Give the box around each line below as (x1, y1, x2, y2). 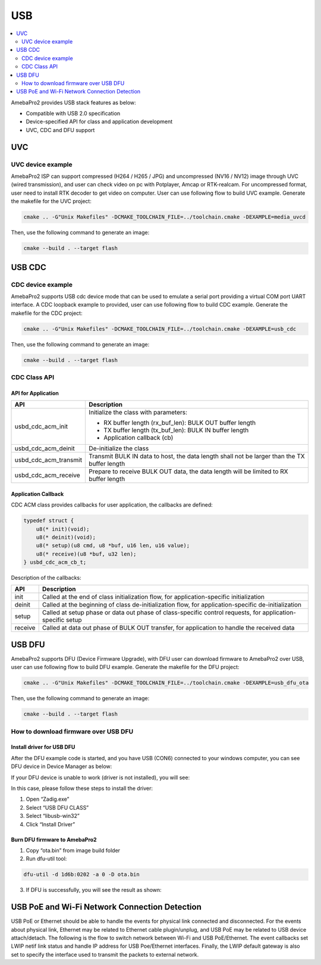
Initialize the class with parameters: (89, 408, 187, 417)
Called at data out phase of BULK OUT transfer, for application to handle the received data (42, 624, 295, 632)
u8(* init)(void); (36, 526, 90, 532)
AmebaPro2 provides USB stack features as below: (11, 99, 136, 106)
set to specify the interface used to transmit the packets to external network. (11, 951, 199, 958)
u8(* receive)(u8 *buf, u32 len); (36, 551, 137, 557)
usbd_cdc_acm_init (14, 423, 68, 431)
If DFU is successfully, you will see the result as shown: (26, 886, 162, 894)
